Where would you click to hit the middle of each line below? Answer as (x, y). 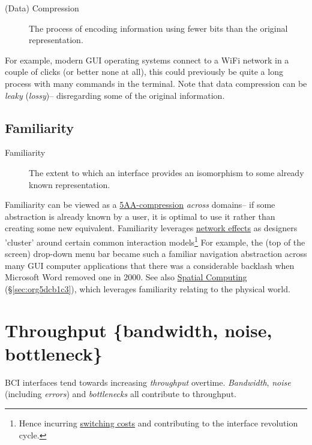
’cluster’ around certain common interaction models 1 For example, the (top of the (155, 241)
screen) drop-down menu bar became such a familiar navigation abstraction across (156, 254)
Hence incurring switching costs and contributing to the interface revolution (158, 423)
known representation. (70, 184)
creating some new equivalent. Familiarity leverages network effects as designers (151, 228)
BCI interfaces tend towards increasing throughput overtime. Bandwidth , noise (148, 382)
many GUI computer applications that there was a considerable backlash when (150, 265)
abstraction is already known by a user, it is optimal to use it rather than (140, 216)
